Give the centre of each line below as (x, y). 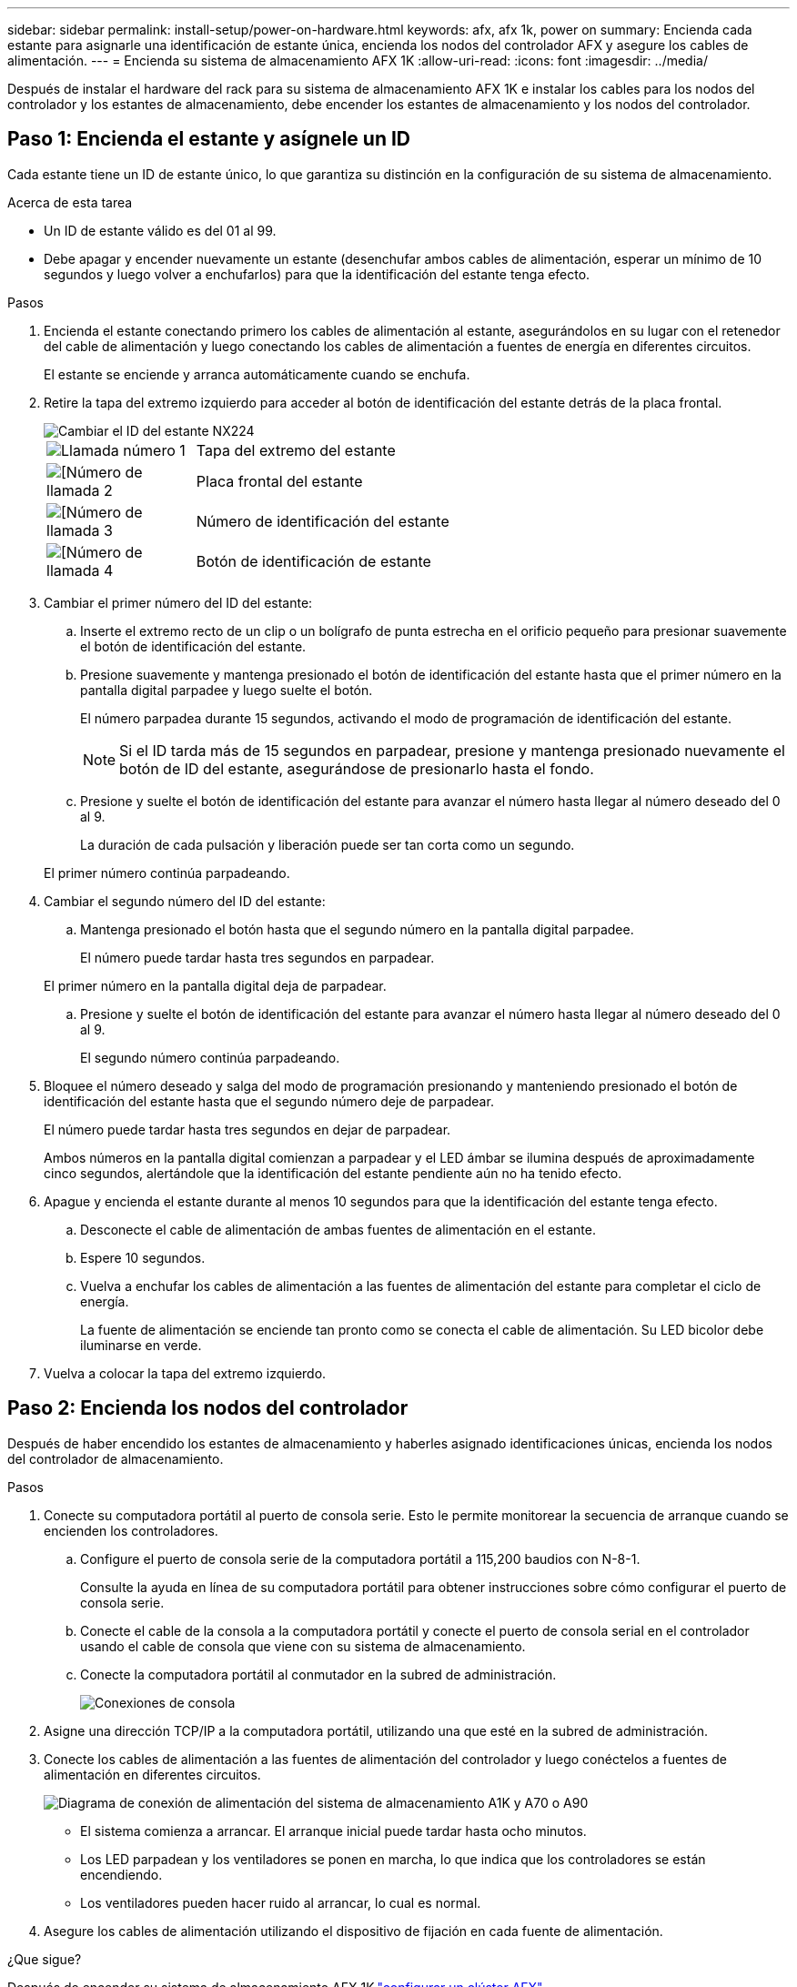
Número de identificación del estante (323, 521)
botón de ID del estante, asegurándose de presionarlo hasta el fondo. (357, 768)
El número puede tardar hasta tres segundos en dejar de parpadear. (247, 1129)
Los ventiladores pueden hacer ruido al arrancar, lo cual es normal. (281, 1902)
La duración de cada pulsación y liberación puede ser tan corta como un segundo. (328, 844)
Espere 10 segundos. (143, 1257)
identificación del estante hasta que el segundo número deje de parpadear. (269, 1101)
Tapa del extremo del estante (296, 450)
